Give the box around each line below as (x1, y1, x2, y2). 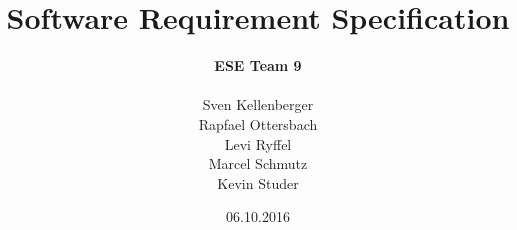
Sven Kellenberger (202, 94, 314, 115)
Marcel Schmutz (208, 153, 308, 174)
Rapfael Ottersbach (198, 113, 318, 134)
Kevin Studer (217, 172, 299, 193)
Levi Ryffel (224, 133, 292, 154)
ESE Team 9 (214, 55, 302, 76)
